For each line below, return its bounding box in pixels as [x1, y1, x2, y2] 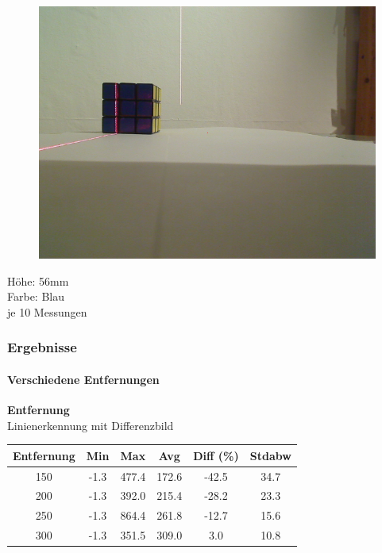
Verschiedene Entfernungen [7, 371, 160, 387]
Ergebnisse [7, 337, 77, 357]
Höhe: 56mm [7, 272, 69, 289]
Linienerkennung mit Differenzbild [7, 417, 174, 433]
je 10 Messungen [7, 303, 87, 320]
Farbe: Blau [7, 288, 65, 305]
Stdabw [249, 447, 291, 463]
